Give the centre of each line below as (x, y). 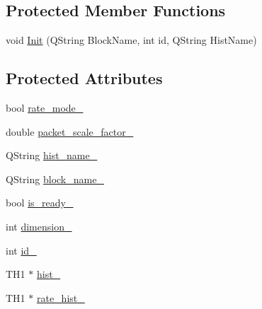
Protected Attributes (84, 78)
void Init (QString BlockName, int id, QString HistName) (131, 40)
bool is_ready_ (40, 203)
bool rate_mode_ (45, 107)
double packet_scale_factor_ (70, 131)
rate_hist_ (61, 297)
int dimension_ (39, 226)
